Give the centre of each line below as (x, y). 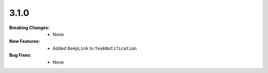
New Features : (25, 41)
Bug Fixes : (20, 55)
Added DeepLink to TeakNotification (95, 48)
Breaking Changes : (29, 28)
